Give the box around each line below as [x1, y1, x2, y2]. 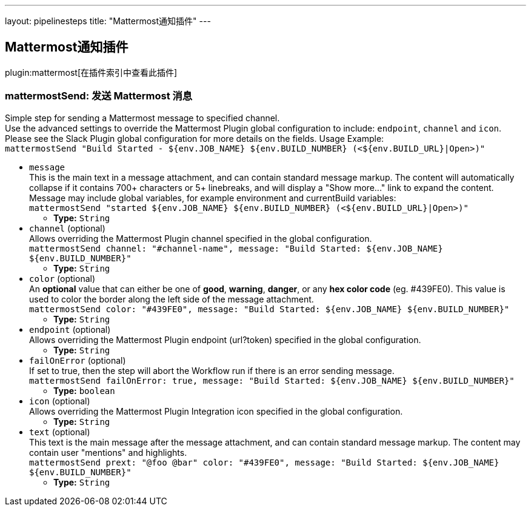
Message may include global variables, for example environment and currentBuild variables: [29, 192, 396, 203]
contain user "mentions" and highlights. [29, 447, 187, 458]
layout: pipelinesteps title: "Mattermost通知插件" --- [5, 16, 211, 26]
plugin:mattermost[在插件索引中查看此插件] [5, 67, 178, 78]
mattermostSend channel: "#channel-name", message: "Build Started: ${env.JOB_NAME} [29, 243, 443, 253]
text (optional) [29, 426, 90, 437]
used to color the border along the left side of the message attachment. [29, 293, 314, 304]
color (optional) [29, 273, 96, 284]
